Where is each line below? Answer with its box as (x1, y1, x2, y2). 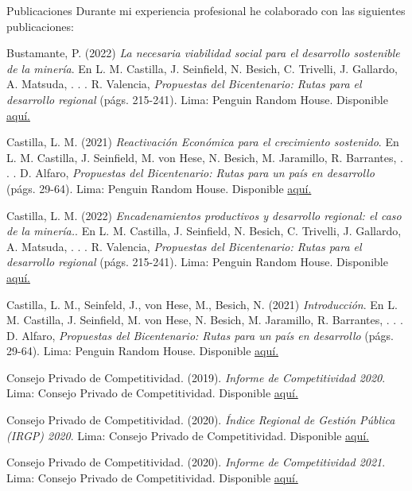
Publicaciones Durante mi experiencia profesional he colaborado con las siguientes (6, 2, 406, 18)
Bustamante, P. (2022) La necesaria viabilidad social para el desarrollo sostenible (6, 44, 400, 61)
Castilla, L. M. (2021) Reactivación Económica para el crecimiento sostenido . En (6, 133, 399, 150)
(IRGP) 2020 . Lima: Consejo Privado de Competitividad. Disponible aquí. (6, 427, 369, 443)
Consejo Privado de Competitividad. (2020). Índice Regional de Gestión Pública (6, 412, 395, 428)
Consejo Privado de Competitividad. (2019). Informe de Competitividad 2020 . (6, 369, 386, 385)
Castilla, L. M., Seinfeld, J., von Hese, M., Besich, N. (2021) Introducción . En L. (6, 296, 398, 312)
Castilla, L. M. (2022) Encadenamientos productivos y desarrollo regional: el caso (6, 207, 402, 223)
